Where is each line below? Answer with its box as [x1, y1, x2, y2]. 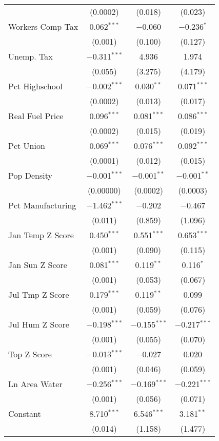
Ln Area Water [8, 378, 63, 390]
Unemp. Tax [8, 50, 53, 62]
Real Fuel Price [8, 110, 64, 122]
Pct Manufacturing [8, 199, 76, 211]
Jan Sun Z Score [8, 259, 67, 271]
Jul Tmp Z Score [8, 289, 69, 300]
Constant [8, 408, 41, 419]
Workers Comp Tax [8, 21, 78, 32]
